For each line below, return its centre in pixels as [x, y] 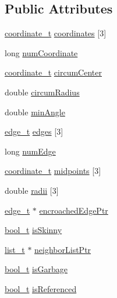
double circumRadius [42, 92]
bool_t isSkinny [33, 230]
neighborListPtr [63, 249]
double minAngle [35, 112]
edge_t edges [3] [34, 131]
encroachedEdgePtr [74, 210]
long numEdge [30, 151]
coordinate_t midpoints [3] [53, 171]
